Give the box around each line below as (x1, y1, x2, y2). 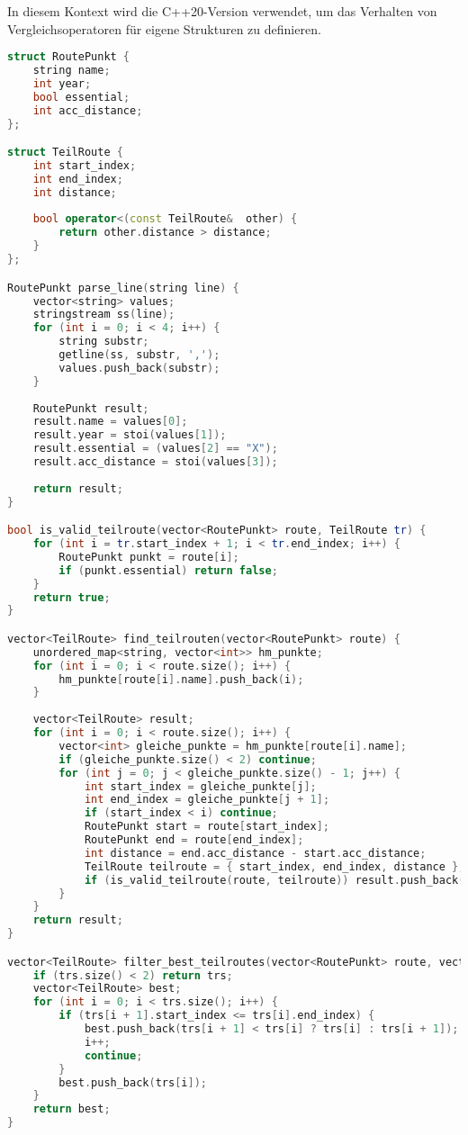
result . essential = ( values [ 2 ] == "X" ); (32, 442, 278, 455)
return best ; (32, 1103, 111, 1116)
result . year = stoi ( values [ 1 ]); (32, 428, 227, 442)
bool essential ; (32, 90, 130, 104)
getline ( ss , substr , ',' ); (58, 348, 220, 361)
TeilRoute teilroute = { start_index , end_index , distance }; (84, 860, 465, 873)
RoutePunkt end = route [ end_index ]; (84, 833, 304, 847)
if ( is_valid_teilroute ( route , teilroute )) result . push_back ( (84, 873, 465, 887)
